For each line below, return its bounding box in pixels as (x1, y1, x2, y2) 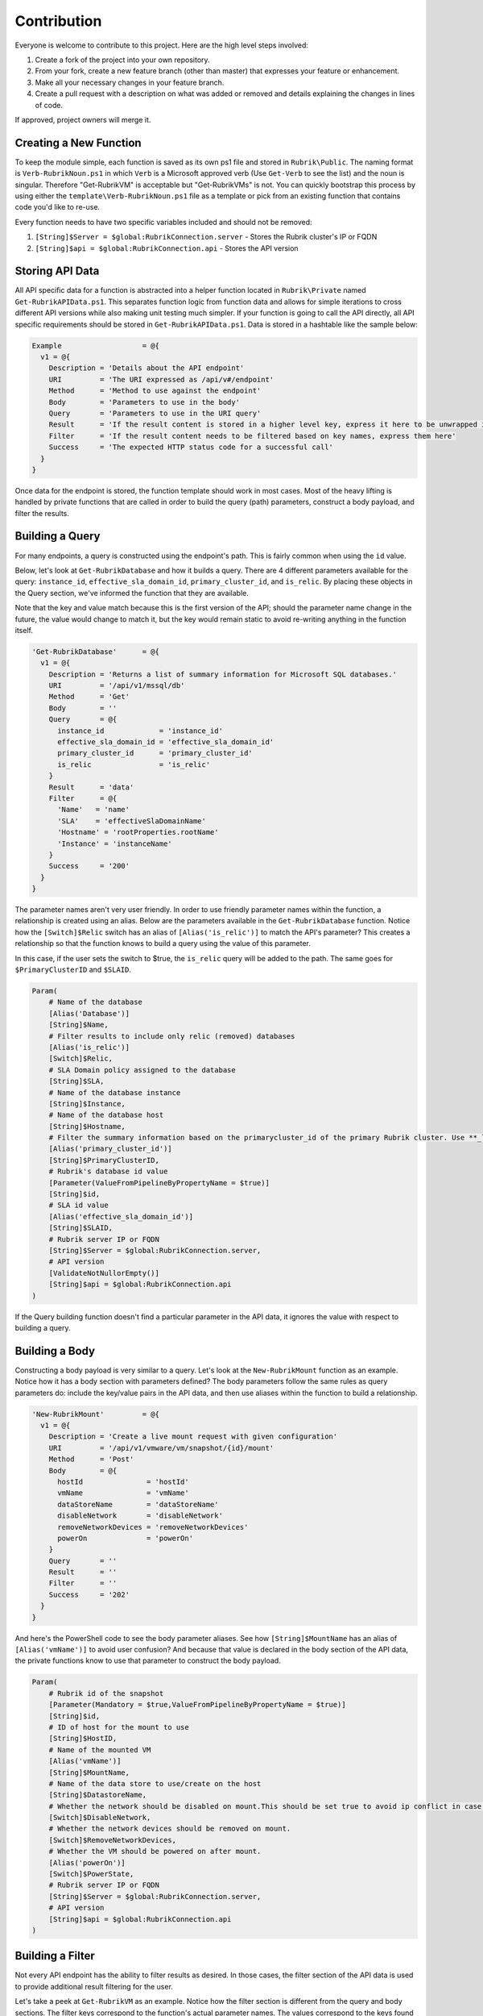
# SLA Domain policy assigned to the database (48, 1065, 237, 1074)
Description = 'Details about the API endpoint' (48, 364, 245, 373)
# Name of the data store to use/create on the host (48, 1779, 262, 1788)
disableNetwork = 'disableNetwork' (57, 1511, 223, 1520)
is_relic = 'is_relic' (57, 760, 211, 769)
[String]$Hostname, (48, 1122, 126, 1131)
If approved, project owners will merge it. (14, 115, 151, 124)
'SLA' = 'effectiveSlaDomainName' (57, 816, 207, 826)
